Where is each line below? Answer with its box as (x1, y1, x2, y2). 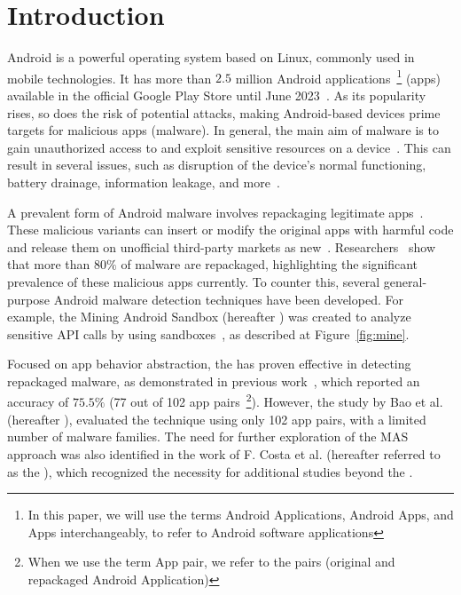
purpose (7, 290, 50, 308)
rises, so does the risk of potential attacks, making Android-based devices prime (7, 103, 441, 122)
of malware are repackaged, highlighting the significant (121, 255, 418, 274)
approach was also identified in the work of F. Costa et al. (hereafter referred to (7, 444, 441, 463)
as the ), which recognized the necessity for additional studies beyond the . (7, 462, 413, 480)
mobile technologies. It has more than (7, 68, 212, 87)
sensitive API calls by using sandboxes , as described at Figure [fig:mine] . (7, 324, 410, 343)
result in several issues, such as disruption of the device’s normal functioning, (7, 155, 426, 174)
